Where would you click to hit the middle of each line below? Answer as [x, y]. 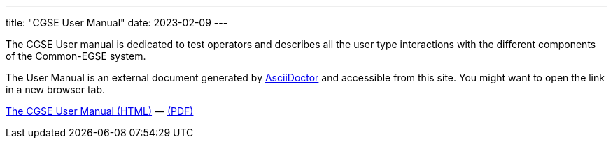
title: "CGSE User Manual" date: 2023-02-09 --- [117, 23]
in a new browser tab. [56, 89]
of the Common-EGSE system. [76, 56]
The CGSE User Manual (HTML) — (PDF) [100, 111]
